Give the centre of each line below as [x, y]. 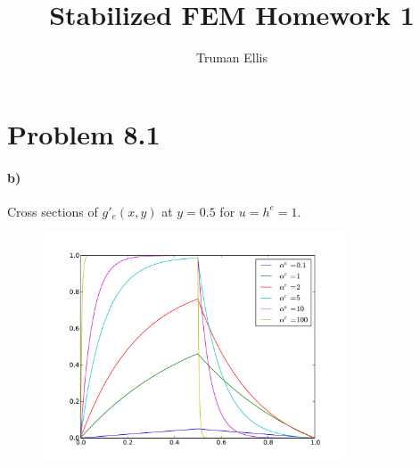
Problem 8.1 [84, 133]
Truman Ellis [232, 57]
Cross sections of [53, 211]
